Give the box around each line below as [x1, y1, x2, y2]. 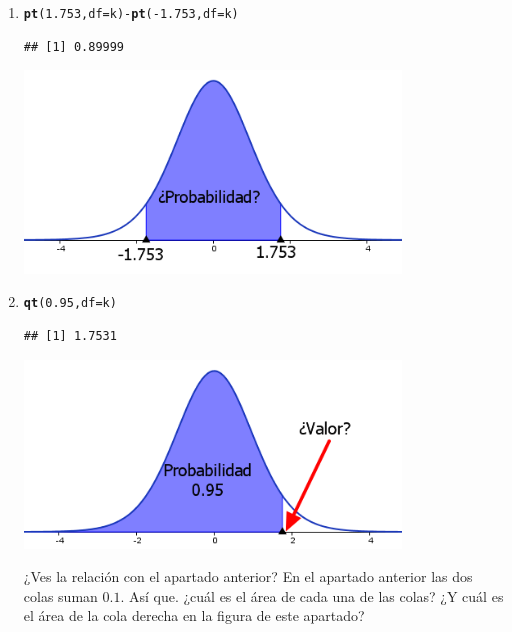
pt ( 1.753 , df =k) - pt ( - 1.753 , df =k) [23, 7, 239, 21]
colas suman [23, 585, 98, 606]
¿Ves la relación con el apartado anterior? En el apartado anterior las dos [23, 566, 473, 587]
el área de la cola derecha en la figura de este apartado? [23, 605, 365, 626]
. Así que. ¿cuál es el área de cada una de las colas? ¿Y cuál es [120, 585, 504, 606]
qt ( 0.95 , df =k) [23, 296, 117, 311]
